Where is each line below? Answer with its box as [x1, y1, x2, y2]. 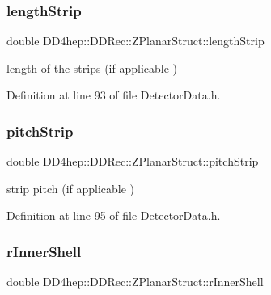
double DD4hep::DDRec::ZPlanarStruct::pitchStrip [6, 153, 259, 170]
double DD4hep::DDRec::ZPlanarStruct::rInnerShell [6, 273, 264, 290]
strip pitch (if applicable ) [6, 179, 135, 196]
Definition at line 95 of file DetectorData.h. [6, 207, 221, 224]
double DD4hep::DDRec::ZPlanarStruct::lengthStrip [6, 32, 265, 49]
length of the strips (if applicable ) [6, 59, 177, 76]
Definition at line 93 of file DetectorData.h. [6, 86, 221, 103]
